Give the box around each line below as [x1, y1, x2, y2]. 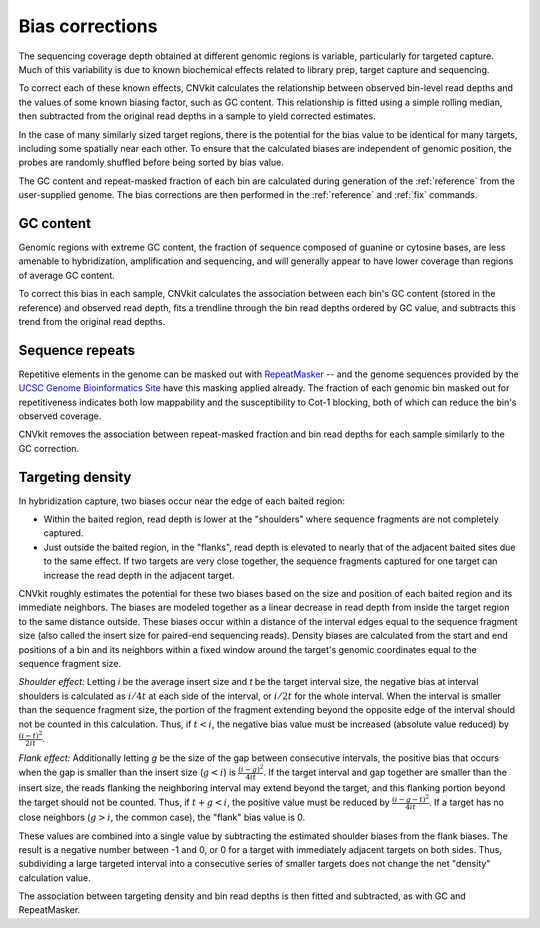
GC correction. [18, 442, 80, 454]
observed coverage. [18, 410, 102, 422]
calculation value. [18, 871, 92, 884]
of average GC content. [18, 269, 115, 281]
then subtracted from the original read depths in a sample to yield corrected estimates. [18, 110, 376, 122]
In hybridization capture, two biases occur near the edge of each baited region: [18, 495, 345, 507]
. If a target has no [428, 796, 505, 808]
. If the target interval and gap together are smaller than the [263, 766, 507, 779]
